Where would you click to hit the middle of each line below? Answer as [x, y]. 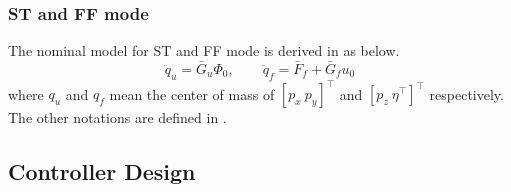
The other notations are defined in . [117, 117]
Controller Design [102, 171]
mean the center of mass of [192, 93]
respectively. [466, 93]
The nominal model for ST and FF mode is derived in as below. [204, 50]
